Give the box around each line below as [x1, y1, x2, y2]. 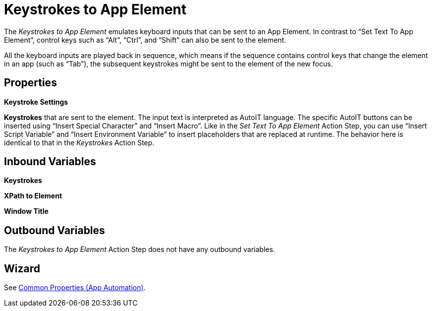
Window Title [4, 207, 49, 216]
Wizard [4, 262, 40, 275]
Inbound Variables [4, 155, 96, 168]
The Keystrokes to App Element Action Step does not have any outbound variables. [4, 245, 275, 254]
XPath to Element [4, 191, 62, 200]
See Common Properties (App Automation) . [4, 283, 146, 292]
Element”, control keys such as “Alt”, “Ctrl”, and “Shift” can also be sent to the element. [4, 35, 286, 44]
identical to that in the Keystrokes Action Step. [4, 138, 155, 147]
